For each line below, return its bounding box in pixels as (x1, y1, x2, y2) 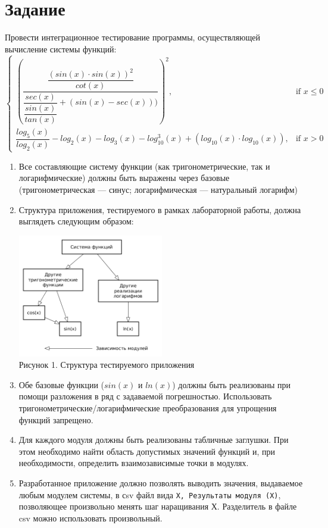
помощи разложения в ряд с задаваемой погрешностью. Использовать (18, 390, 272, 402)
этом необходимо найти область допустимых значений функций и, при (18, 445, 275, 457)
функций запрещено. (18, 413, 93, 426)
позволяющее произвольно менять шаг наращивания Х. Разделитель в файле (18, 500, 297, 513)
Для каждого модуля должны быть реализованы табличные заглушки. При (18, 433, 289, 446)
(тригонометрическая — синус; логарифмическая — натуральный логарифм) (18, 183, 298, 196)
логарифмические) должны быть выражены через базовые (18, 171, 230, 184)
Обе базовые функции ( (18, 378, 105, 390)
